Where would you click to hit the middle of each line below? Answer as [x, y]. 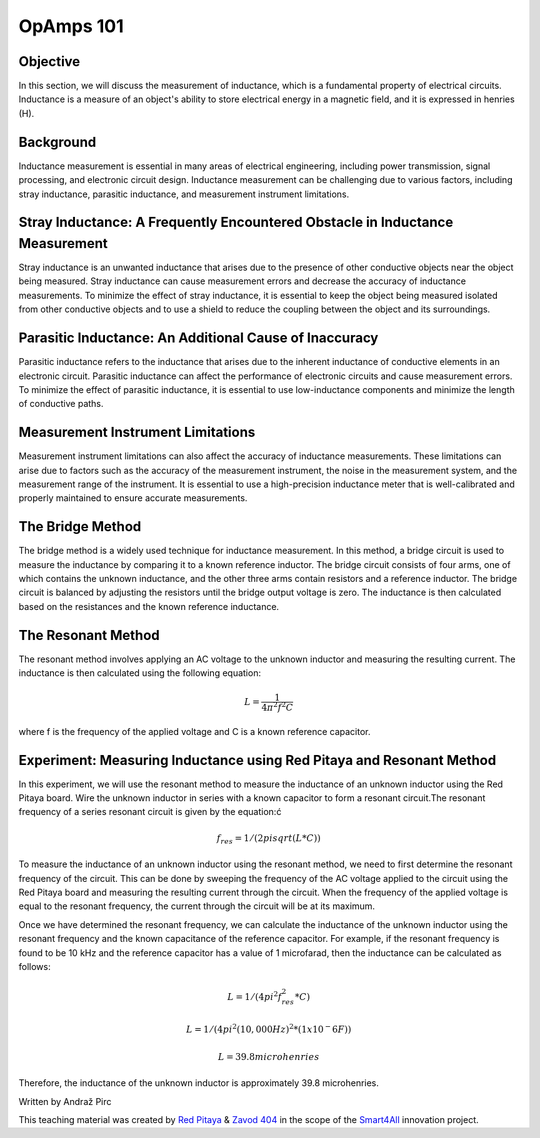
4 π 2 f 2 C [277, 706]
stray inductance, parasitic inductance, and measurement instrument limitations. [184, 194]
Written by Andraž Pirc [65, 1101]
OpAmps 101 [71, 26]
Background [57, 141]
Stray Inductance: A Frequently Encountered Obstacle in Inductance [236, 222]
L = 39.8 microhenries [269, 1056]
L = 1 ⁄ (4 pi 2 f [254, 996]
